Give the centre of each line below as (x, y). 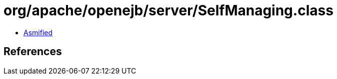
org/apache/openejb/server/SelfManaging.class (168, 10)
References (33, 52)
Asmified (38, 32)
